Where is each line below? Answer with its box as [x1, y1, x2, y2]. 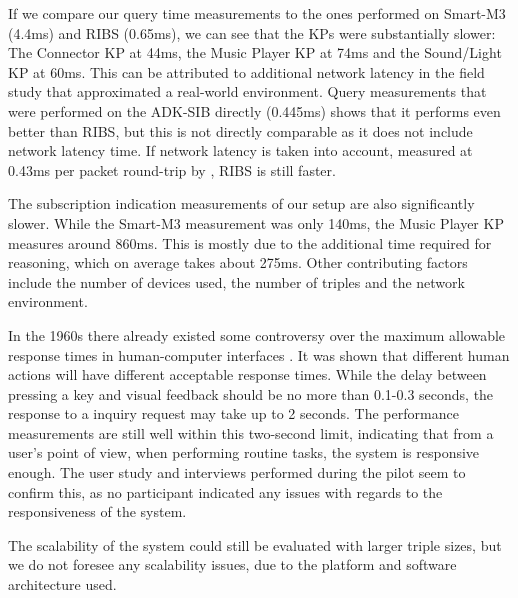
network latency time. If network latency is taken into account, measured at [8, 140, 473, 161]
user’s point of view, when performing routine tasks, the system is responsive [8, 442, 480, 463]
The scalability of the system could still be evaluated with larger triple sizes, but [8, 534, 502, 555]
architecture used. [8, 574, 117, 595]
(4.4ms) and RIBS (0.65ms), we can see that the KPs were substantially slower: [8, 22, 496, 43]
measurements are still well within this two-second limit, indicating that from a [8, 422, 494, 443]
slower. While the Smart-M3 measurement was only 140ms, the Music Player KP [8, 212, 504, 233]
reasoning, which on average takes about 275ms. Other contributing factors [8, 252, 468, 273]
